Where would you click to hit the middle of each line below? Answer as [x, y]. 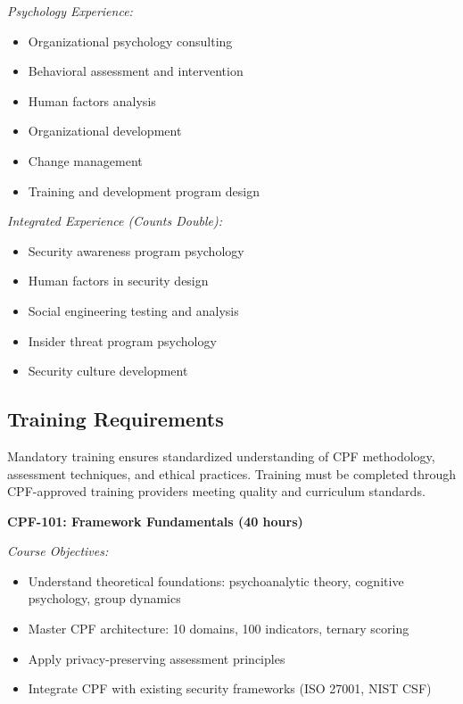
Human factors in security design [118, 281]
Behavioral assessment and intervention [136, 71]
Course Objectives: [58, 551]
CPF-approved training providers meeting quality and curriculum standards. [216, 491]
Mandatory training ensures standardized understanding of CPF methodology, [221, 456]
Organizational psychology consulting [130, 41]
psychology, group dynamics [104, 598]
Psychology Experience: [70, 11]
